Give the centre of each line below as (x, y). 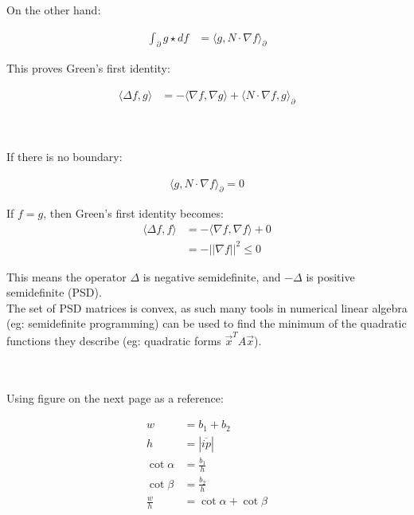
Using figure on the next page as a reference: (115, 398)
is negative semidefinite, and (212, 276)
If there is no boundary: (64, 157)
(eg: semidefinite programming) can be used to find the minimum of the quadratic (207, 323)
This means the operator (66, 276)
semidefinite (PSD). (54, 292)
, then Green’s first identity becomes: (133, 213)
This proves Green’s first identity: (88, 68)
